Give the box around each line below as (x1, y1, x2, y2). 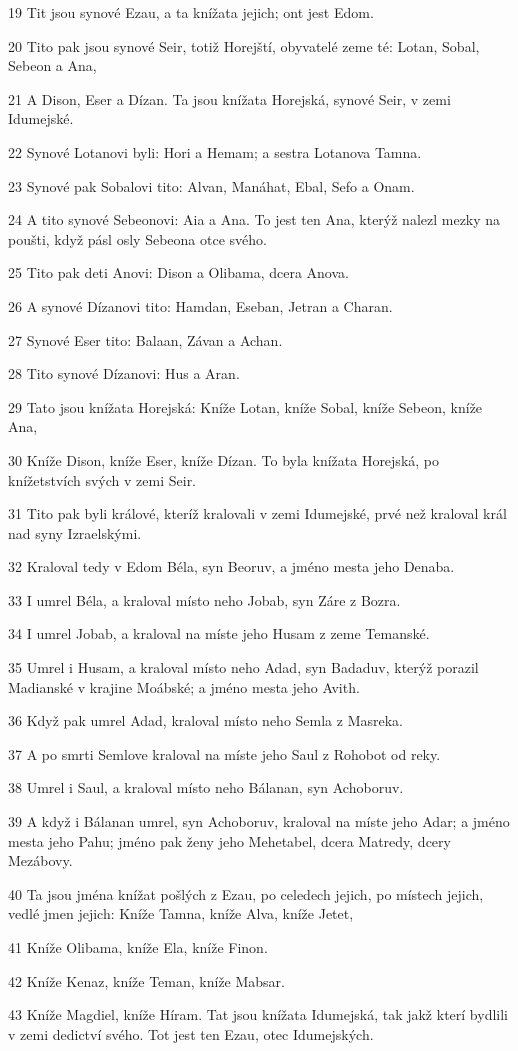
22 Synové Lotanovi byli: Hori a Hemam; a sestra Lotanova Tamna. (8, 141, 422, 162)
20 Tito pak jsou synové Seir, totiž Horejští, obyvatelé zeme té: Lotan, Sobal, (8, 35, 480, 56)
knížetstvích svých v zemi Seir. (8, 469, 197, 490)
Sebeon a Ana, (8, 55, 97, 76)
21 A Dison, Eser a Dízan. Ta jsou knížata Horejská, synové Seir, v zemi (8, 88, 451, 109)
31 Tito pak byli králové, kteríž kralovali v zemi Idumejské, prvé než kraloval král (8, 503, 507, 524)
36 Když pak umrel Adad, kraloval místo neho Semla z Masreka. (8, 710, 403, 731)
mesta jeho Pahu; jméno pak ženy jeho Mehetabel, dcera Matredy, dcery (8, 830, 451, 851)
